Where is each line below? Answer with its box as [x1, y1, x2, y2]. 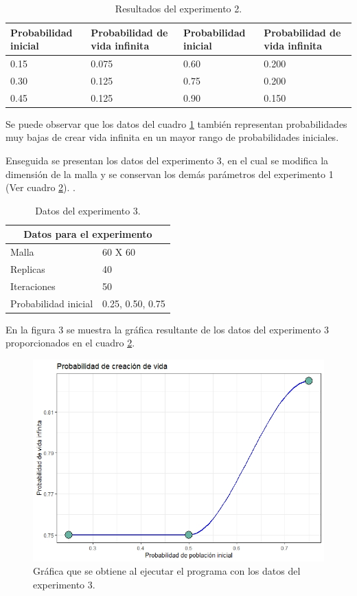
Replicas [10, 262, 45, 276]
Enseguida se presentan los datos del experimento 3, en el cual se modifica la [5, 153, 329, 167]
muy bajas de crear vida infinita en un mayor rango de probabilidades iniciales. [5, 130, 339, 144]
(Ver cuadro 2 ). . [5, 180, 76, 195]
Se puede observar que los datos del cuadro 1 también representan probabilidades [5, 116, 347, 131]
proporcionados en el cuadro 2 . [5, 335, 135, 350]
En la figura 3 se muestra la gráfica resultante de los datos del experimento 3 [5, 322, 329, 336]
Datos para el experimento [23, 227, 152, 241]
